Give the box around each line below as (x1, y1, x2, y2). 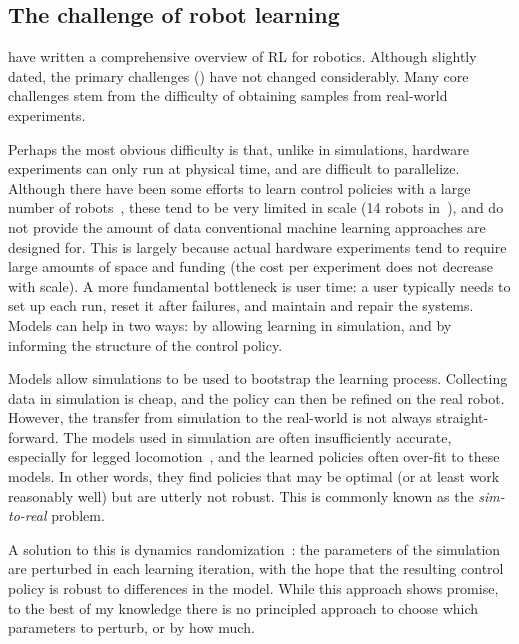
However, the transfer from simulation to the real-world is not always (8, 407, 432, 428)
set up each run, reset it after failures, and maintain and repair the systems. (8, 295, 474, 316)
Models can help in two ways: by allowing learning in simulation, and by (8, 314, 452, 335)
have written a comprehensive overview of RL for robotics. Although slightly (8, 46, 477, 67)
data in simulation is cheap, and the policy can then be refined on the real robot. (8, 387, 505, 408)
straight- (436, 407, 489, 428)
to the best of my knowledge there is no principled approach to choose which (8, 597, 479, 618)
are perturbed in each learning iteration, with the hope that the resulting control (8, 558, 504, 579)
